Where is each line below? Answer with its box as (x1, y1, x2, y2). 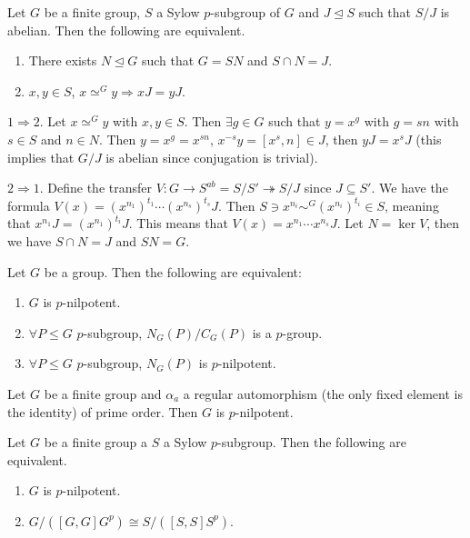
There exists (28, 51, 97, 70)
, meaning (384, 195, 439, 214)
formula (7, 195, 50, 214)
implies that (7, 147, 75, 166)
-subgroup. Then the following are (217, 433, 406, 452)
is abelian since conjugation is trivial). (105, 147, 318, 166)
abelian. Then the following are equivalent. (7, 20, 245, 39)
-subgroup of (210, 3, 281, 21)
